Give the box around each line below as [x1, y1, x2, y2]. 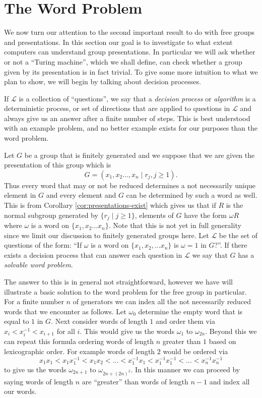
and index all [209, 376, 250, 386]
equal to [4, 316, 29, 326]
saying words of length [4, 376, 74, 386]
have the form [184, 209, 227, 220]
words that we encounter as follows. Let [4, 306, 126, 316]
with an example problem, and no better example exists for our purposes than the [4, 123, 257, 133]
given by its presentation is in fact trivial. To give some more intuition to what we [4, 66, 258, 77]
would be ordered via [163, 346, 228, 357]
